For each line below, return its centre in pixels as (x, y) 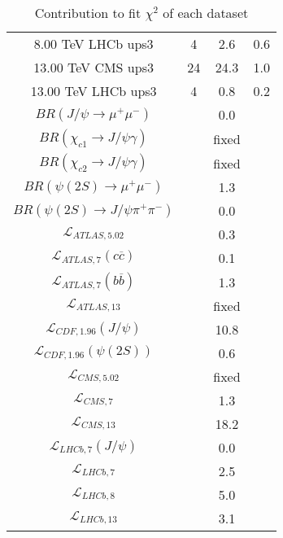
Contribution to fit (88, 13)
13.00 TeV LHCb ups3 (94, 91)
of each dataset (206, 13)
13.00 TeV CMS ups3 (94, 67)
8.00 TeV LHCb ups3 (94, 44)
